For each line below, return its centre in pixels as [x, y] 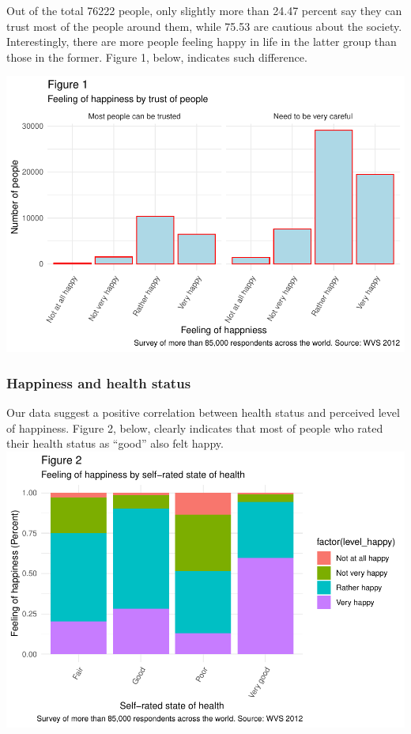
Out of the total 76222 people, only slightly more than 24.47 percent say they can [204, 10]
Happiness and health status [99, 382]
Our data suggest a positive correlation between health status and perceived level [203, 412]
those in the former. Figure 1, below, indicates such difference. [157, 57]
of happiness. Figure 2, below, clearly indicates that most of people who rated [195, 428]
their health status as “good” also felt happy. [115, 443]
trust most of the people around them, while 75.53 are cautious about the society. [204, 26]
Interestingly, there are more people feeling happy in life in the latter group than [202, 42]
